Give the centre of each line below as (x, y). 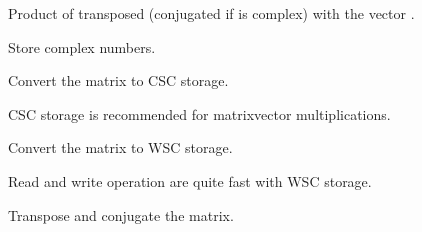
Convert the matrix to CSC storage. (118, 80)
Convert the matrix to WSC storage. (120, 147)
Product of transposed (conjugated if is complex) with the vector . (211, 13)
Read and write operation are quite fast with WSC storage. (190, 180)
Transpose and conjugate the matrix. (121, 214)
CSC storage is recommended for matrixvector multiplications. (199, 113)
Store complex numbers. (82, 46)
